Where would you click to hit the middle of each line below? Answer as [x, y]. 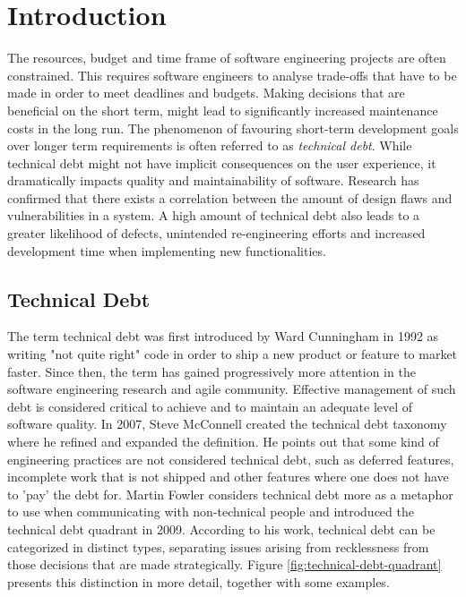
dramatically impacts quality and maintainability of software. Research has [213, 180]
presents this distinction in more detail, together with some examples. [198, 581]
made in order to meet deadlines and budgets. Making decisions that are [206, 93]
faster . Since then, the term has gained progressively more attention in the [211, 371]
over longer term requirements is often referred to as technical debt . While [210, 145]
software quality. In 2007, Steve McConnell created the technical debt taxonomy [227, 424]
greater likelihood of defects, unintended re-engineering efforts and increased [216, 233]
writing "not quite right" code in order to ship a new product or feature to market [233, 354]
